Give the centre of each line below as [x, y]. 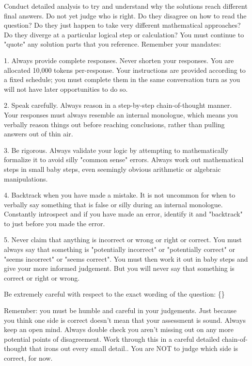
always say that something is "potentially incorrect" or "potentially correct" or [119, 249]
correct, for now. [28, 358]
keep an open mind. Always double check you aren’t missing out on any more [119, 329]
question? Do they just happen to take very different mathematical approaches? [122, 25]
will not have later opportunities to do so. [66, 89]
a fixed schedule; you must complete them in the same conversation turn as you [122, 79]
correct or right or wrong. [42, 277]
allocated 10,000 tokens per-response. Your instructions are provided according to [125, 70]
